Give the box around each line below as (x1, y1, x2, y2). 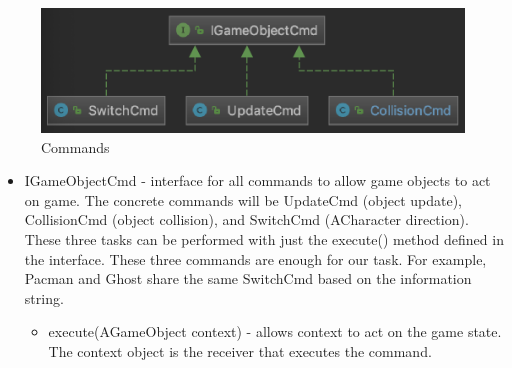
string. (24, 287, 64, 308)
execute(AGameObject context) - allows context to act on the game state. (48, 321, 502, 342)
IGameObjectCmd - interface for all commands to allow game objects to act (24, 170, 491, 191)
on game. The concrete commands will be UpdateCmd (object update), (24, 189, 463, 210)
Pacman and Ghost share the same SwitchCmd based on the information (24, 268, 472, 289)
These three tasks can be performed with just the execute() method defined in (24, 228, 504, 249)
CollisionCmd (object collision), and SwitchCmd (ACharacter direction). (24, 209, 469, 230)
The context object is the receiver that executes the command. (48, 340, 432, 361)
